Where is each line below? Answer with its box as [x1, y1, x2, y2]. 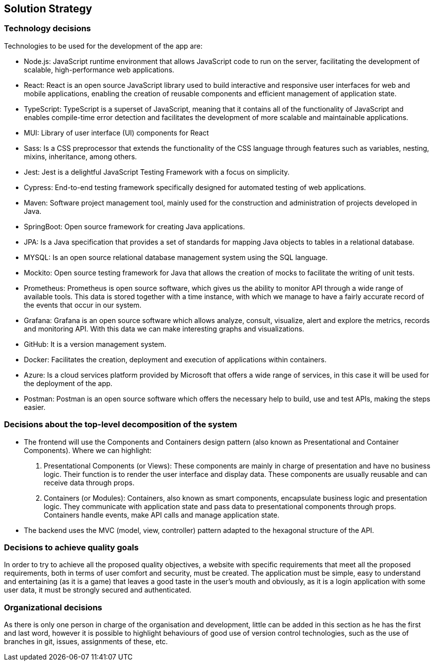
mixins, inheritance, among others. [24, 152, 137, 161]
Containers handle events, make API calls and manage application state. [44, 510, 280, 519]
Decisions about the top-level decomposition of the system [4, 419, 237, 430]
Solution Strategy [4, 2, 92, 15]
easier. [24, 402, 46, 411]
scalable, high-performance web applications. [24, 65, 174, 74]
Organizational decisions [4, 602, 102, 612]
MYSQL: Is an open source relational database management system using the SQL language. [24, 253, 328, 262]
